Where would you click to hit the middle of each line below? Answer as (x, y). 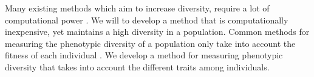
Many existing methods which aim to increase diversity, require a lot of (137, 8)
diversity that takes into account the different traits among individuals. (137, 66)
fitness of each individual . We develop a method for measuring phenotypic (144, 55)
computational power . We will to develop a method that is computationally (147, 20)
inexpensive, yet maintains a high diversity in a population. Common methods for (157, 32)
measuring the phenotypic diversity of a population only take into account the (150, 43)
